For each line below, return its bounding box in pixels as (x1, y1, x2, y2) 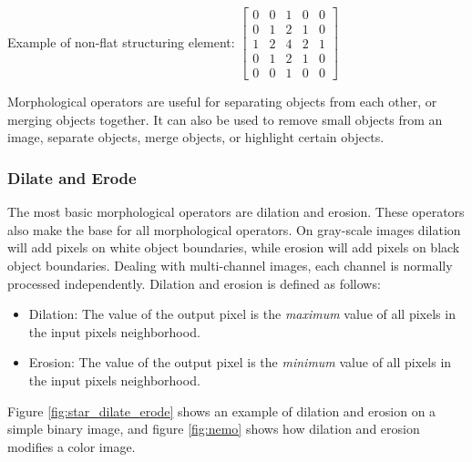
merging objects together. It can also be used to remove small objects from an (7, 109, 443, 128)
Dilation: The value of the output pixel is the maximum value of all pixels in (28, 304, 456, 323)
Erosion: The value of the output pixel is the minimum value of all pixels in (28, 353, 452, 372)
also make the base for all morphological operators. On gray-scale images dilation (7, 220, 461, 239)
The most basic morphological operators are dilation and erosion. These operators (7, 202, 465, 221)
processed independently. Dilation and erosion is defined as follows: (7, 273, 381, 293)
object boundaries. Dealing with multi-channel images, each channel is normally (7, 255, 453, 274)
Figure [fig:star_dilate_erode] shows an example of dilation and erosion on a (7, 401, 436, 420)
